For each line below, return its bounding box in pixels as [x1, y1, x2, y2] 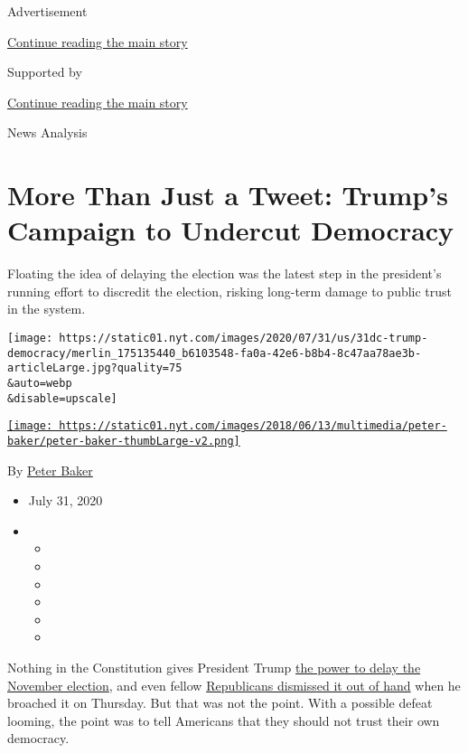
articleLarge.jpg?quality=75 [7, 362, 183, 375]
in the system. [7, 299, 86, 318]
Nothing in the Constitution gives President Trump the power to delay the [7, 658, 421, 676]
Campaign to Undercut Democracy [7, 212, 454, 249]
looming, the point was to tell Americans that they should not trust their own [7, 711, 440, 729]
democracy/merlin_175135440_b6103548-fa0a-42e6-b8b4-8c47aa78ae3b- [7, 346, 422, 360]
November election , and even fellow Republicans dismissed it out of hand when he [7, 675, 461, 694]
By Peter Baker [7, 460, 93, 479]
